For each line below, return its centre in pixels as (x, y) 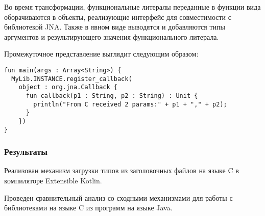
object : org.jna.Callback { (68, 87)
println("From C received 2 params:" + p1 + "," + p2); (130, 104)
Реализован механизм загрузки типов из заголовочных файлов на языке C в (122, 170)
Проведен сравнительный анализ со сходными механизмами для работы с (118, 197)
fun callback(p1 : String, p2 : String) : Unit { (112, 96)
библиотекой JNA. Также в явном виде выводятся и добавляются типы (115, 27)
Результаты (26, 152)
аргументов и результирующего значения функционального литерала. (112, 36)
